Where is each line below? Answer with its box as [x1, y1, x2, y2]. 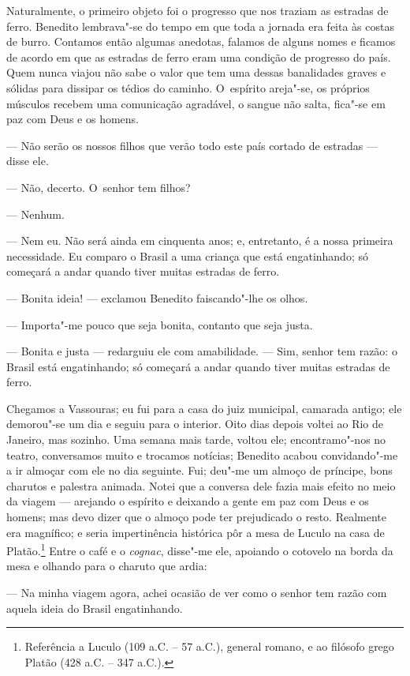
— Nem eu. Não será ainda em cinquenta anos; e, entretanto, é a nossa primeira [6, 232, 393, 249]
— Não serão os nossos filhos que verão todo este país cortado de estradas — [6, 137, 378, 153]
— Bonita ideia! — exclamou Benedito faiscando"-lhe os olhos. [6, 289, 308, 306]
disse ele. [6, 152, 49, 169]
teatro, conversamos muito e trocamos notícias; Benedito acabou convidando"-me [6, 446, 398, 463]
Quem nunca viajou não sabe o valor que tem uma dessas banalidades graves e [6, 64, 386, 81]
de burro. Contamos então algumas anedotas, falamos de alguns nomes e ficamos [6, 33, 396, 50]
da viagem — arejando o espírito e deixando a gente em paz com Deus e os [6, 493, 369, 509]
